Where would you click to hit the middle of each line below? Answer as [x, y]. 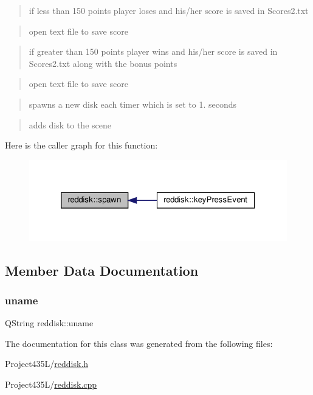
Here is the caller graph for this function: [81, 145]
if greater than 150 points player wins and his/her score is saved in [153, 51]
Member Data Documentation [102, 270]
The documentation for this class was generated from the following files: [139, 343]
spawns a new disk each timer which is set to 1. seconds [132, 104]
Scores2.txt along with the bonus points [103, 63]
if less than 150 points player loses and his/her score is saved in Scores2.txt [169, 10]
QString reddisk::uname [49, 323]
